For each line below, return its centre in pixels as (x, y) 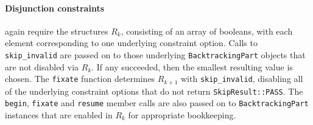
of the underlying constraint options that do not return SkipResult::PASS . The (154, 91)
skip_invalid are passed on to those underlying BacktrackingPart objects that (155, 54)
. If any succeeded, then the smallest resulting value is (192, 66)
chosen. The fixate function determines (80, 79)
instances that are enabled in (59, 115)
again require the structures (57, 31)
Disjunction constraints (55, 8)
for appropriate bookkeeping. (182, 115)
